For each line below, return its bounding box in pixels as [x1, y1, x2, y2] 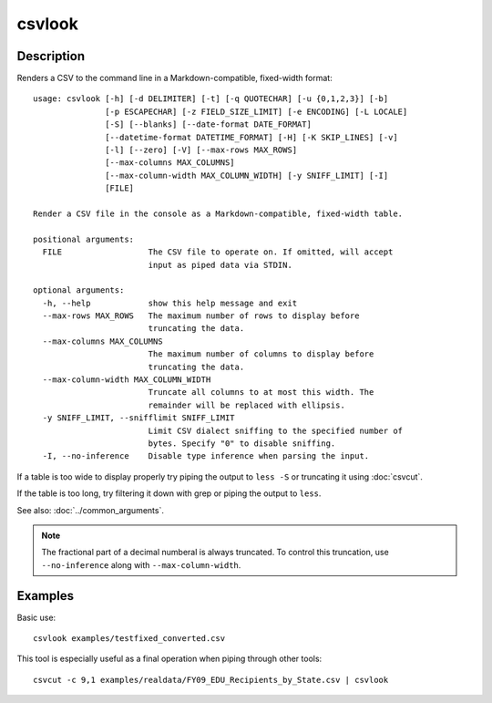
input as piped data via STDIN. [148, 260, 293, 270]
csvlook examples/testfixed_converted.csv [33, 634, 226, 644]
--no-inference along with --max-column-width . [41, 559, 241, 570]
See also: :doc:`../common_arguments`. [16, 504, 164, 515]
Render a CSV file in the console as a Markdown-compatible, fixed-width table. [33, 208, 404, 219]
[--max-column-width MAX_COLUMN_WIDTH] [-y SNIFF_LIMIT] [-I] [105, 170, 389, 181]
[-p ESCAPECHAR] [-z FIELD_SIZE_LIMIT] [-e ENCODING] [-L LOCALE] [105, 106, 408, 117]
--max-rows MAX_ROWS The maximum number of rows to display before [42, 311, 360, 321]
